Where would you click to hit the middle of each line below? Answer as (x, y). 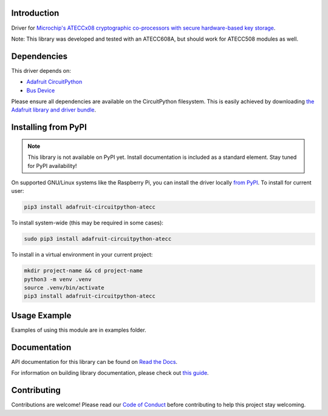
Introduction (35, 13)
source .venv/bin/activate (64, 288)
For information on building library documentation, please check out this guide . (110, 373)
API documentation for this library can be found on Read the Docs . (94, 361)
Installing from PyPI (49, 127)
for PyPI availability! (52, 166)
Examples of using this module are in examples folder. (79, 330)
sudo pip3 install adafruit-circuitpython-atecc (98, 239)
